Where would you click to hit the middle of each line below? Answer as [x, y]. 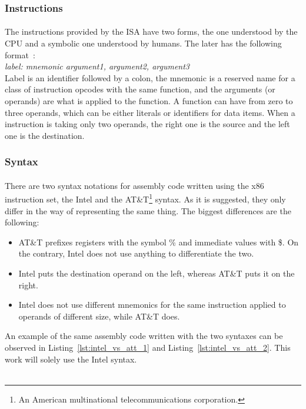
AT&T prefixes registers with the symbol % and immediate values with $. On [159, 242]
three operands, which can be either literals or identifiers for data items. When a [150, 112]
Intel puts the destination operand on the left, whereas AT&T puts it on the [157, 273]
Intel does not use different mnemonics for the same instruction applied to [152, 305]
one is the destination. [45, 135]
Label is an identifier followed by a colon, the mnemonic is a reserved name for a [150, 77]
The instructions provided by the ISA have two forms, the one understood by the [151, 31]
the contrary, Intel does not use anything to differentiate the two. [136, 253]
